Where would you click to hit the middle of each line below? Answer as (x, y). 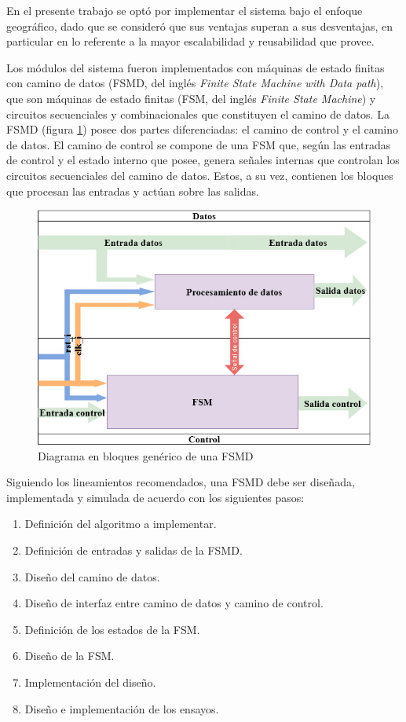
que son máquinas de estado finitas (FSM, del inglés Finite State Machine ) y (191, 98)
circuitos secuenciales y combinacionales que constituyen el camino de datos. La (198, 114)
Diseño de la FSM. (69, 656)
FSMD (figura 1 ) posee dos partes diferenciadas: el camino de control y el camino (203, 129)
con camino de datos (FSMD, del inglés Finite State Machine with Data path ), (195, 83)
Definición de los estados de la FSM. (112, 629)
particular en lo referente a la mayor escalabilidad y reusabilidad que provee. (190, 41)
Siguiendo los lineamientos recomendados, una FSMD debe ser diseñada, (181, 482)
